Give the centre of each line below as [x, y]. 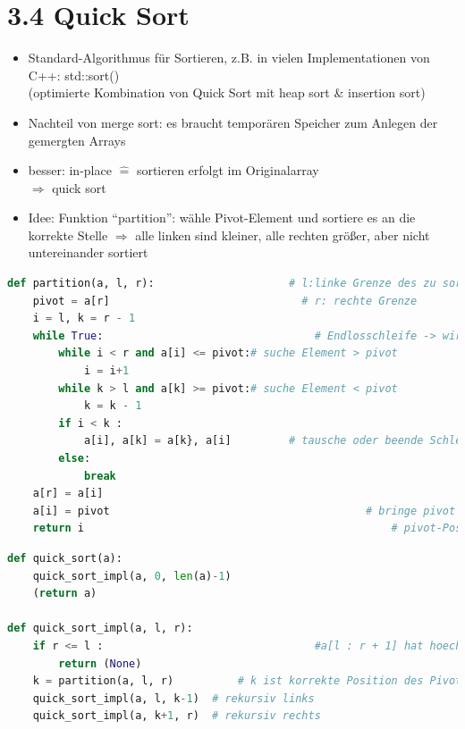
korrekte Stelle [68, 235]
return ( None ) [100, 663]
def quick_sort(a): [65, 558]
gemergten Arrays [77, 140]
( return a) [65, 594]
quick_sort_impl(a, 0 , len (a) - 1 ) [132, 576]
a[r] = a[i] [68, 494]
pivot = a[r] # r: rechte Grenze [225, 301]
